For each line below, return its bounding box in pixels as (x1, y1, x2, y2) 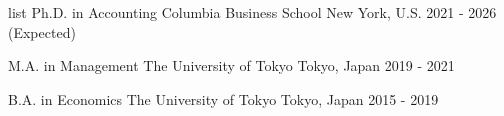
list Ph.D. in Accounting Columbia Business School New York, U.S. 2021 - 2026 (8, 2, 497, 22)
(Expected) (8, 21, 76, 42)
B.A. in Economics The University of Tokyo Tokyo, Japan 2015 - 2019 (8, 88, 439, 109)
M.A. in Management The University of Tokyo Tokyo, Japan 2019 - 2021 (8, 55, 455, 76)
